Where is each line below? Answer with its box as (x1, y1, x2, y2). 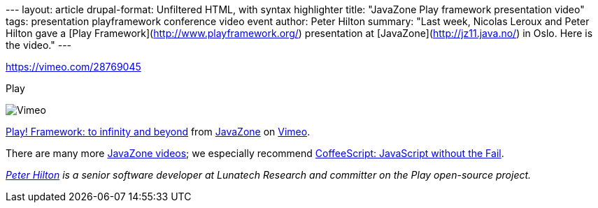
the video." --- (6, 39, 72, 51)
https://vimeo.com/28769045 (6, 61, 141, 73)
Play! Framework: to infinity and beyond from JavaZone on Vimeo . (6, 126, 311, 138)
